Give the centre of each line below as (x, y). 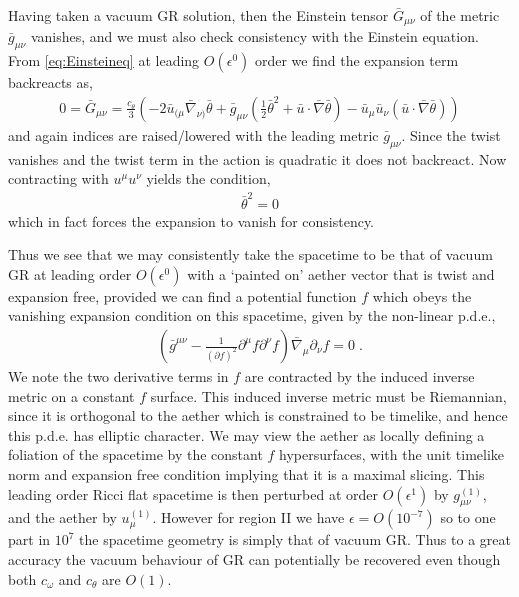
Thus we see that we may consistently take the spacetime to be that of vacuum (250, 254)
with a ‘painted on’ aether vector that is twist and (341, 273)
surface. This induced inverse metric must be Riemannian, (328, 395)
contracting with (58, 178)
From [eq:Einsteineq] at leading (104, 60)
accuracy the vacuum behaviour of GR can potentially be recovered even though (254, 558)
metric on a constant (71, 395)
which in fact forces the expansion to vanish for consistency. (191, 220)
